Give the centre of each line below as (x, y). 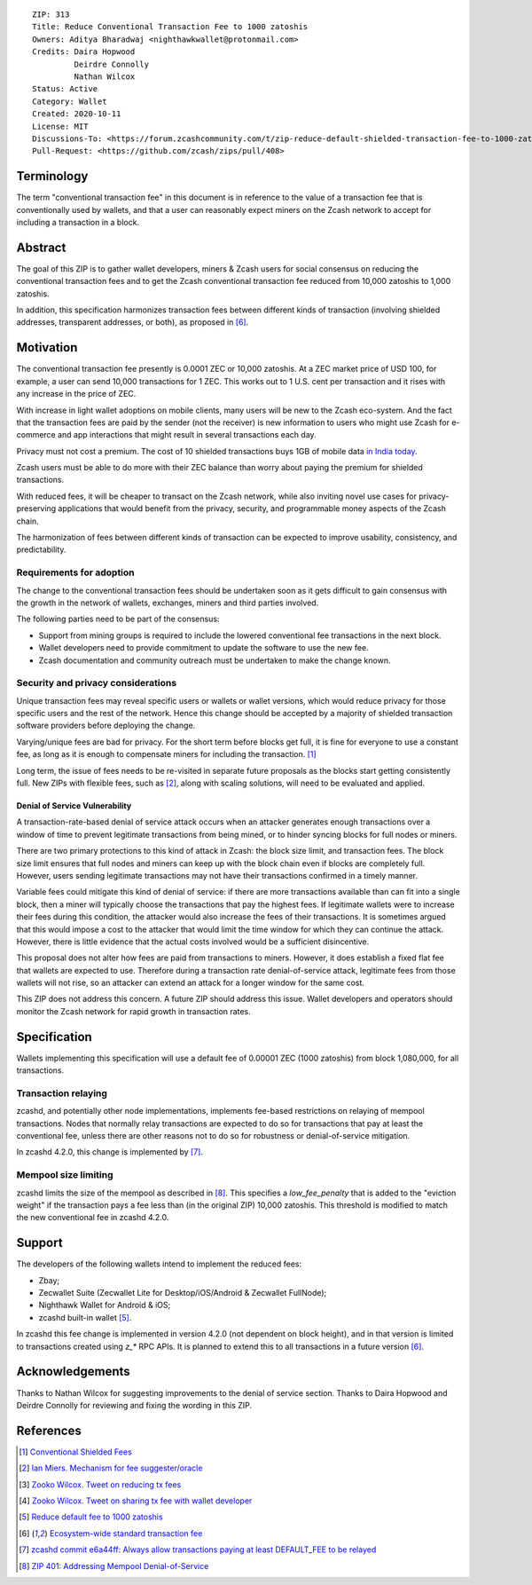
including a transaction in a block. (78, 222)
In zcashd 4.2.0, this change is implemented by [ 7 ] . (110, 1152)
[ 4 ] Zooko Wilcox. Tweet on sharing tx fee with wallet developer (136, 1501)
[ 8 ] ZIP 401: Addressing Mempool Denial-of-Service (114, 1565)
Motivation (47, 347)
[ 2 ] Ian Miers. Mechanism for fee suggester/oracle (111, 1468)
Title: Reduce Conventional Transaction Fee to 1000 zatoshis (170, 27)
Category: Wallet (70, 101)
